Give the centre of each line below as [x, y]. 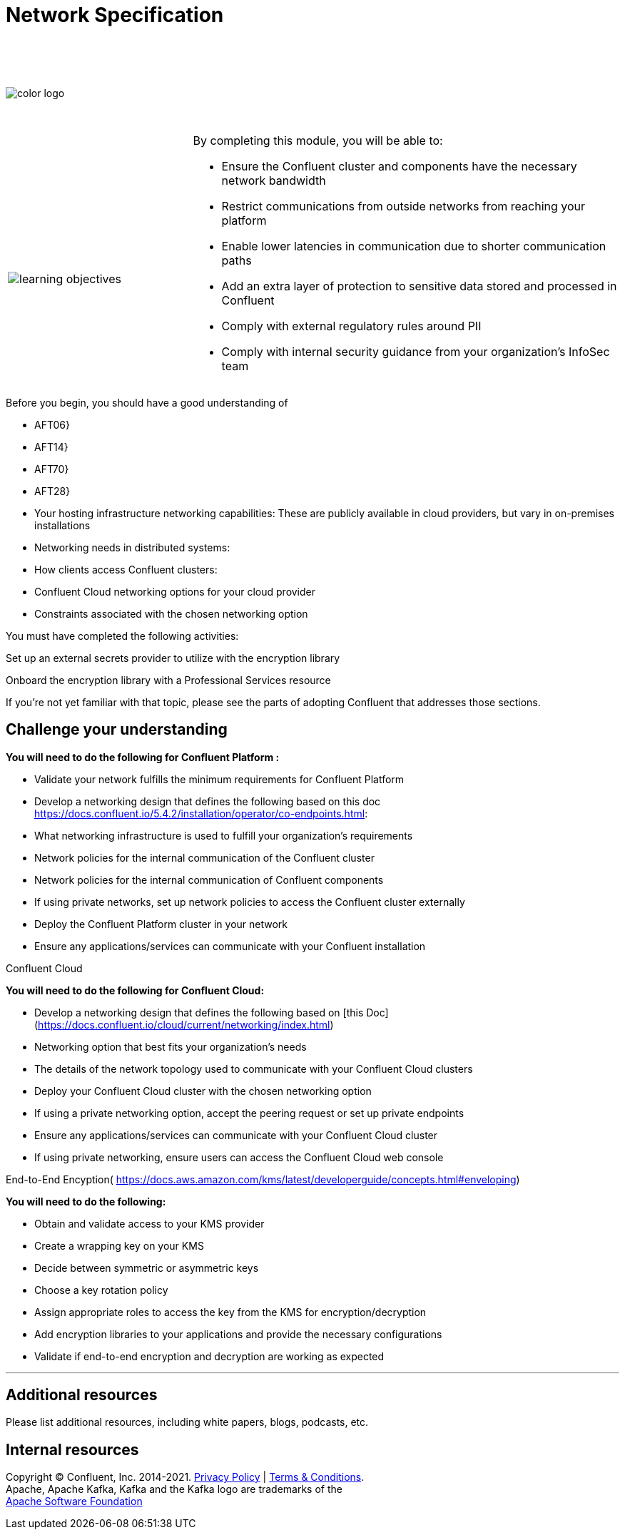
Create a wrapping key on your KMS [119, 1245]
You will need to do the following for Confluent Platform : [143, 757]
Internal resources [72, 1449]
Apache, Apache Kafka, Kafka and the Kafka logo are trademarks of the [174, 1489]
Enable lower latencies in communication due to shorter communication [414, 246]
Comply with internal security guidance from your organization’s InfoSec [416, 351]
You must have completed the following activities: [122, 636]
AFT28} [52, 491]
